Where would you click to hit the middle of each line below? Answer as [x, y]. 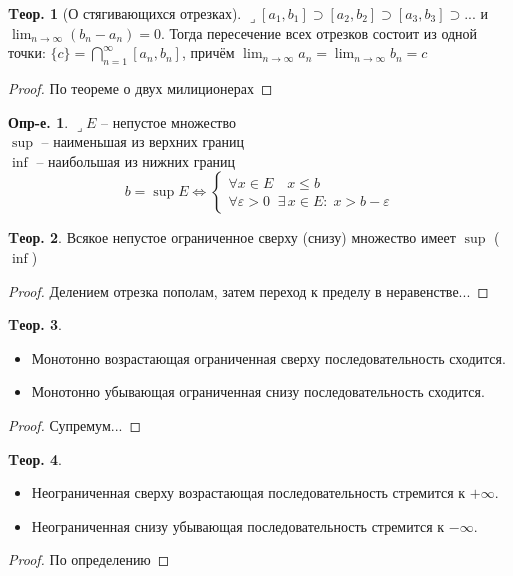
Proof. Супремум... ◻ [75, 424]
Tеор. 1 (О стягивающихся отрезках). [125, 13]
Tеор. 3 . [35, 324]
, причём [208, 52]
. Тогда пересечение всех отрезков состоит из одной [319, 32]
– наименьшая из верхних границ [142, 141]
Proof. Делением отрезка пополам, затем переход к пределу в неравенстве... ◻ [248, 290]
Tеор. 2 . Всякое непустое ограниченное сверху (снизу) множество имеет [232, 237]
